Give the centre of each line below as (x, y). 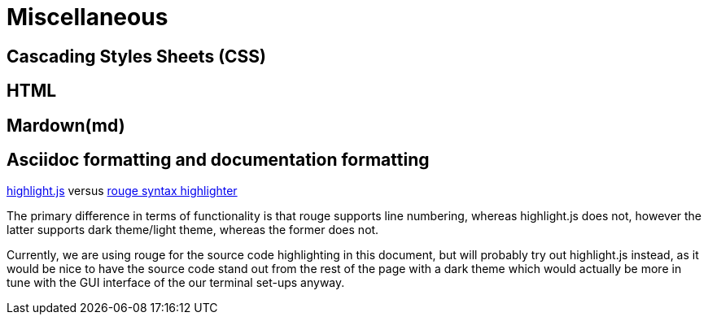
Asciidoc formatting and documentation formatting (218, 160)
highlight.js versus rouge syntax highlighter (122, 191)
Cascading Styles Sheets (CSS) (136, 56)
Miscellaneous (87, 17)
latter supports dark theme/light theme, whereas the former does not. (193, 230)
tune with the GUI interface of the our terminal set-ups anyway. (176, 283)
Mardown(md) (66, 125)
